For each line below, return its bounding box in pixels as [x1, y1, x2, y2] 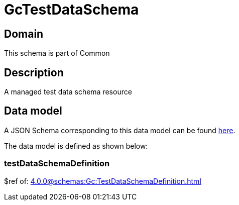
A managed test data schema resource [4, 87, 132, 96]
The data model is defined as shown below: [4, 141, 148, 150]
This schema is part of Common [4, 49, 110, 58]
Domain [4, 27, 44, 40]
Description [4, 66, 64, 79]
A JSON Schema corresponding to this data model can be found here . [4, 126, 235, 135]
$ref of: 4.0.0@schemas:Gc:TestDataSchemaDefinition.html [4, 176, 201, 185]
